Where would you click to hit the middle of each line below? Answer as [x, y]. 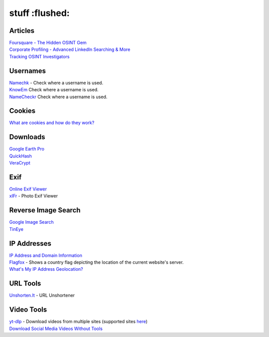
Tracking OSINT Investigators [39, 56]
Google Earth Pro [27, 149]
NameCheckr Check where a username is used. [58, 97]
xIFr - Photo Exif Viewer [34, 196]
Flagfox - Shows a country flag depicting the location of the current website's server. [96, 262]
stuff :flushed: [39, 13]
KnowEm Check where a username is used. [54, 90]
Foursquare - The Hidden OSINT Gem [48, 43]
